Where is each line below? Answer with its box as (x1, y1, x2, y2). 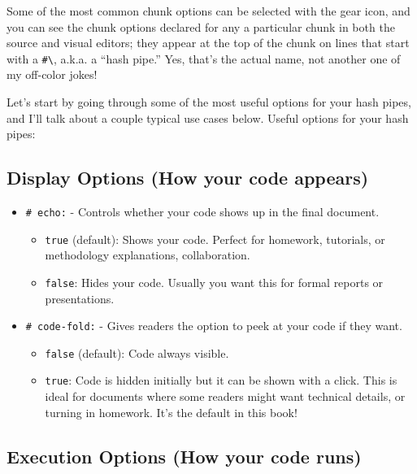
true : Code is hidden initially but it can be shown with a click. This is (45, 372, 397, 389)
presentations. (45, 289, 115, 307)
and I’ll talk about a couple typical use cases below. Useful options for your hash (7, 109, 409, 126)
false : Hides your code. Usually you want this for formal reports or (45, 273, 384, 290)
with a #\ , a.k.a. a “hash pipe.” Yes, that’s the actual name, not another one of (7, 50, 401, 67)
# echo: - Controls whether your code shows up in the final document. (25, 203, 380, 220)
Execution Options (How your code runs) (7, 443, 362, 468)
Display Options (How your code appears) (7, 165, 369, 190)
